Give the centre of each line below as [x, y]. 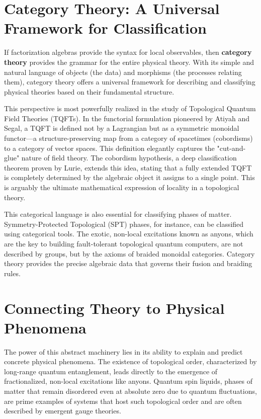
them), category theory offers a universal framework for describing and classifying [130, 82]
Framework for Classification [105, 28]
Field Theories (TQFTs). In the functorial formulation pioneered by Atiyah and [127, 118]
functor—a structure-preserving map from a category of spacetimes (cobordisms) [128, 138]
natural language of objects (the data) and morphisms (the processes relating [123, 72]
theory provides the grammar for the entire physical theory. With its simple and [129, 62]
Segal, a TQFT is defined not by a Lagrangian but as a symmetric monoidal [122, 128]
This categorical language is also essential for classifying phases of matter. [118, 214]
